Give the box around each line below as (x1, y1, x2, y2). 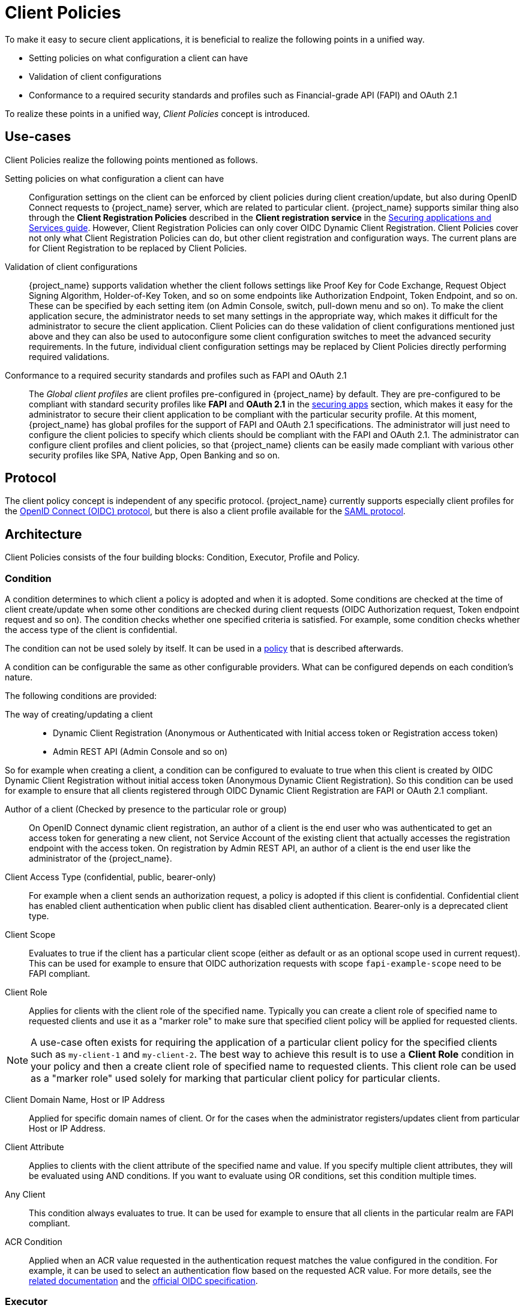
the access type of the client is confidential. (5, 625, 178, 635)
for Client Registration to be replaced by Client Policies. (29, 242, 247, 253)
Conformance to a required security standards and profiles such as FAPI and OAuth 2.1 (5, 370, 347, 380)
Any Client (5, 1189, 46, 1200)
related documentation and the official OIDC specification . (29, 1276, 258, 1286)
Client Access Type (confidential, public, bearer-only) (5, 872, 216, 883)
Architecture (5, 526, 82, 542)
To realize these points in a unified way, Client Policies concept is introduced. (5, 108, 310, 119)
